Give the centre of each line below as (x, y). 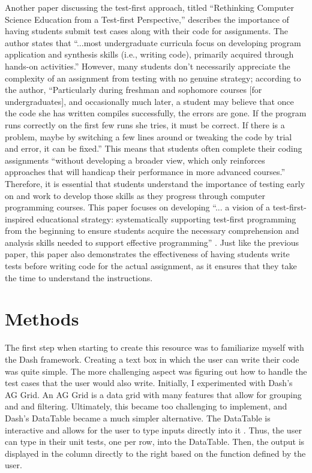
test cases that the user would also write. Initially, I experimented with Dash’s (149, 383)
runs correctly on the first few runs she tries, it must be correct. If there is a (145, 124)
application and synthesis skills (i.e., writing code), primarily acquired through (149, 54)
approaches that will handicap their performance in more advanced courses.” (145, 172)
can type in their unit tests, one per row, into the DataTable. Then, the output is (155, 442)
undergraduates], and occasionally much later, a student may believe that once (149, 101)
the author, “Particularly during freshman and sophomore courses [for (133, 90)
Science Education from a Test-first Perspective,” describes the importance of (147, 19)
